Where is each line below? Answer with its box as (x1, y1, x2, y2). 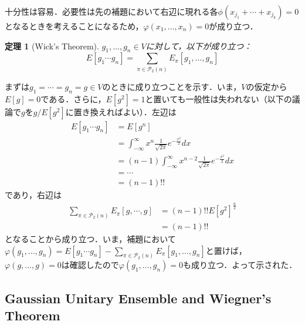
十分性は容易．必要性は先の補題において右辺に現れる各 (5, 5, 218, 17)
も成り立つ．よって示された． (183, 259, 297, 271)
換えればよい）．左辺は (90, 105, 177, 118)
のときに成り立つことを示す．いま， (102, 80, 242, 92)
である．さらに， (40, 92, 106, 105)
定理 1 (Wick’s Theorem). (5, 39, 99, 52)
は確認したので (61, 259, 119, 271)
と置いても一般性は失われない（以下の (145, 92, 292, 105)
